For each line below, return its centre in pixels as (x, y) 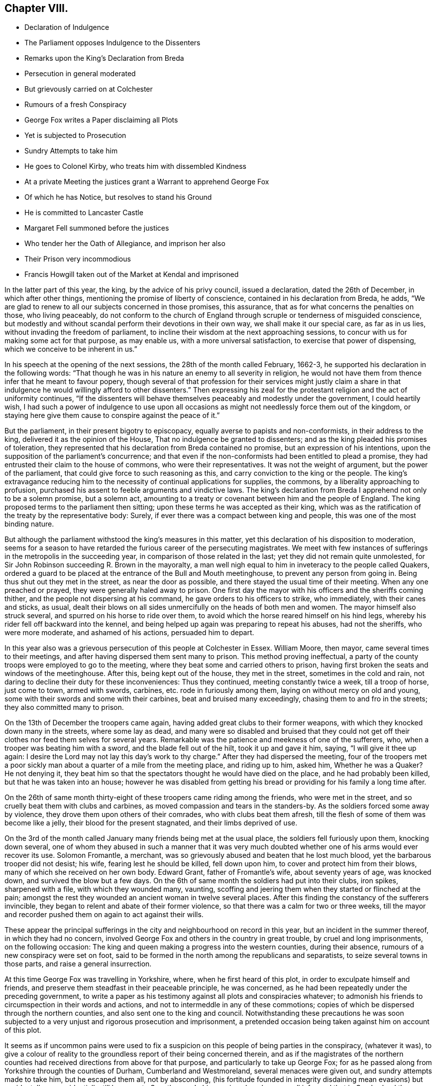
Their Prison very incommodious (78, 259)
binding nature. (29, 524)
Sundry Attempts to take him (71, 151)
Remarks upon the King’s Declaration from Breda (104, 58)
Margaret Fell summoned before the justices (97, 228)
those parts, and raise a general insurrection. (78, 964)
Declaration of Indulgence (67, 27)
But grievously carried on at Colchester (89, 89)
